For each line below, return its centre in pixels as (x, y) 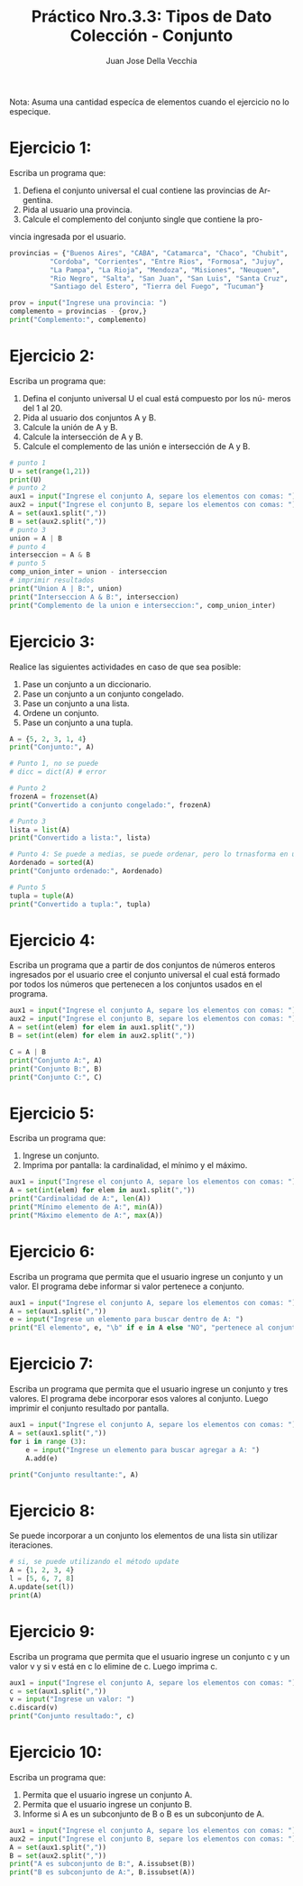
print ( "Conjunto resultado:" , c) (72, 1716)
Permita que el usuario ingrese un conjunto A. (107, 1794)
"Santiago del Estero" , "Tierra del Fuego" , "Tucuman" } (156, 287)
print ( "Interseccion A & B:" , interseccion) (94, 597)
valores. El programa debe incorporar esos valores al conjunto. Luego (139, 1399)
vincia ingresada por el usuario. (68, 236)
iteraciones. (31, 1545)
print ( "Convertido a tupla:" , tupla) (80, 904)
